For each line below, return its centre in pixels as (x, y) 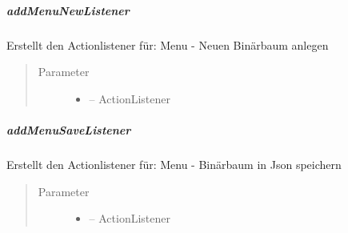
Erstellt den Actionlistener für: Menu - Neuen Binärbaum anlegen (168, 44)
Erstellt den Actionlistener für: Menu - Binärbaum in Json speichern (174, 164)
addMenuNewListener (68, 10)
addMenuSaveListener (69, 129)
